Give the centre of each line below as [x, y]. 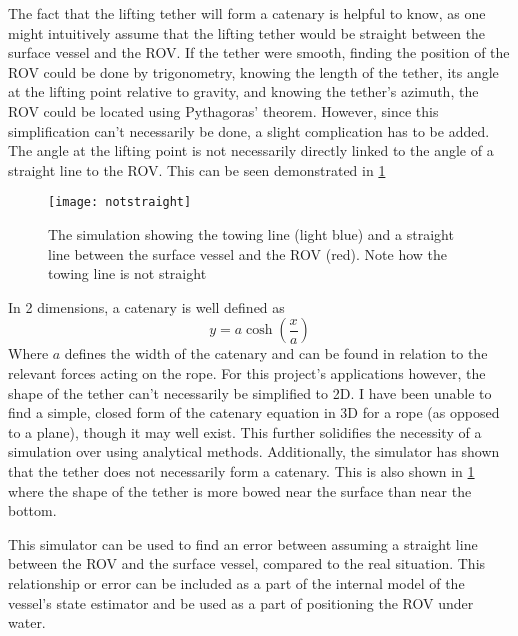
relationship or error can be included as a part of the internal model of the [236, 582]
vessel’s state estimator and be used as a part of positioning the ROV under [241, 602]
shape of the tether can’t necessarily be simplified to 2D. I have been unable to [250, 392]
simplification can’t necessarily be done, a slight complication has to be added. [249, 130]
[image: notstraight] [120, 202]
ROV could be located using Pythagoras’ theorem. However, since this [223, 110]
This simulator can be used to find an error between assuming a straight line [243, 543]
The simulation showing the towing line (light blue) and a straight [251, 234]
